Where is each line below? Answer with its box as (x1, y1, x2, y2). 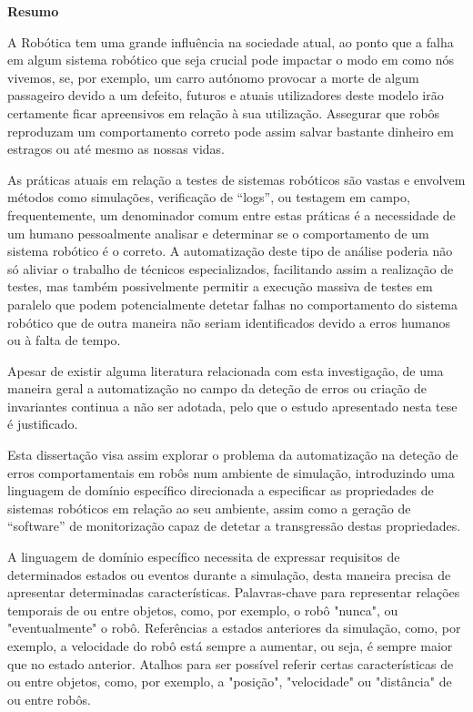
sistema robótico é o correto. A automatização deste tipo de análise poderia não (7, 241, 453, 260)
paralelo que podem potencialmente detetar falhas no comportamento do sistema (7, 294, 458, 313)
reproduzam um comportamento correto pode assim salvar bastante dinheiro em (7, 121, 454, 140)
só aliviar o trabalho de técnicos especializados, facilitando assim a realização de (7, 259, 454, 278)
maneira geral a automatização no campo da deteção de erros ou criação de (7, 379, 428, 398)
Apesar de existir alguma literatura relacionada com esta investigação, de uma (7, 361, 444, 380)
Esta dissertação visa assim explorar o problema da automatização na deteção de (7, 445, 458, 464)
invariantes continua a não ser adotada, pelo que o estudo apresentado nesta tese (7, 396, 458, 415)
